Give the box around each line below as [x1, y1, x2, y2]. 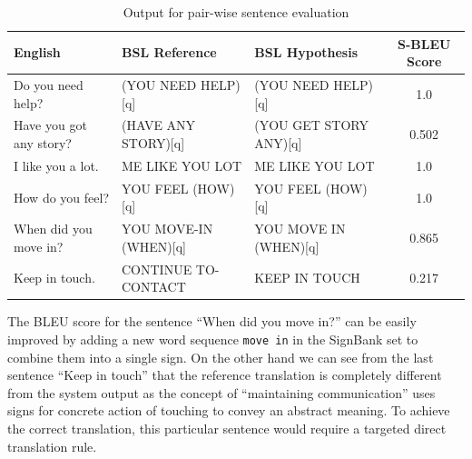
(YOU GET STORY [254, 115, 369, 135]
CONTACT [122, 277, 186, 296]
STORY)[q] [122, 134, 185, 153]
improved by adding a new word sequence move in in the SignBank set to [7, 329, 418, 348]
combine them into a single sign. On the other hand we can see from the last [7, 347, 434, 366]
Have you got [14, 115, 87, 135]
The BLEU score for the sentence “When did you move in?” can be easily [7, 312, 417, 331]
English [14, 43, 61, 62]
